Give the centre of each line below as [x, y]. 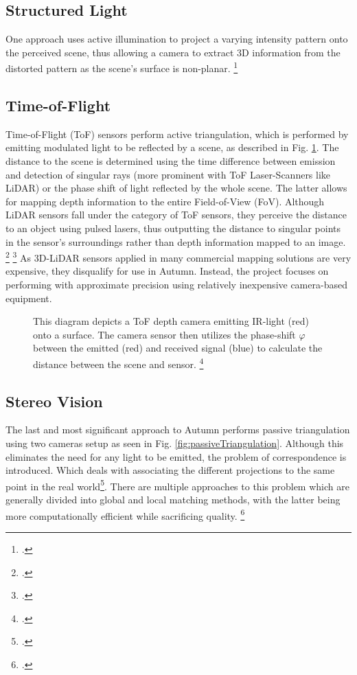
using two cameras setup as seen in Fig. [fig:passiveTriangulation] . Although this [175, 443]
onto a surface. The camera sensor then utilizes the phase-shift [164, 334]
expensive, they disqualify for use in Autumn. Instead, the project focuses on [167, 271]
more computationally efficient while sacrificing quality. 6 [125, 514]
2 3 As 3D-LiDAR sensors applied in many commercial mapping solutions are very [178, 256]
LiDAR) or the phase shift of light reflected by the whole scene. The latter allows [176, 188]
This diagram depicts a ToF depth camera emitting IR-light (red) [171, 321]
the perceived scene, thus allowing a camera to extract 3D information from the [173, 52]
